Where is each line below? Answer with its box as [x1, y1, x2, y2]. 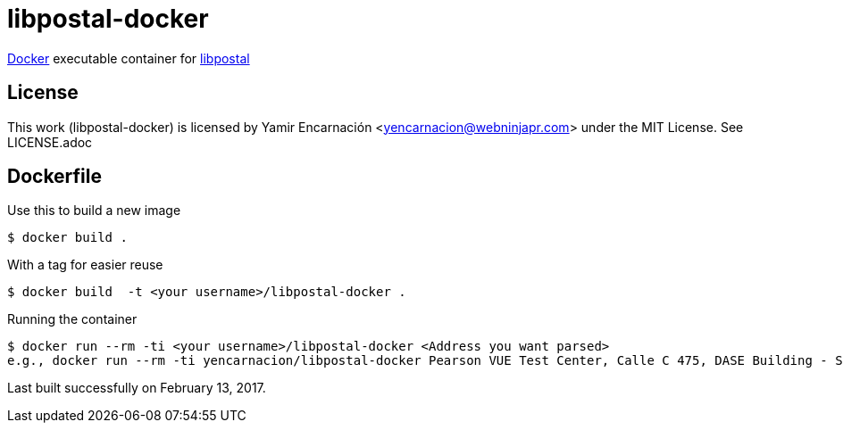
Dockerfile [7, 165, 103, 188]
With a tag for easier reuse [7, 257, 163, 273]
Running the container [7, 311, 138, 327]
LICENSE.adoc [7, 134, 93, 150]
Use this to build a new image [7, 203, 181, 219]
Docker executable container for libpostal [7, 50, 250, 66]
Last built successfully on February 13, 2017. [7, 380, 266, 396]
